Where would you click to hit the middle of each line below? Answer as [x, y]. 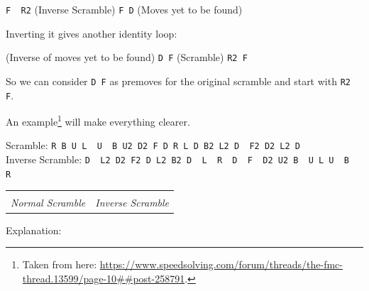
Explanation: [34, 230]
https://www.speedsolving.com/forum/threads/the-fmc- [221, 264]
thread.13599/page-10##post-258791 [104, 278]
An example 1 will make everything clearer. [98, 120]
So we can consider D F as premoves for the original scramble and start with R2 [178, 81]
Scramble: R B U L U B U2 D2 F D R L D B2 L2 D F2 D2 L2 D [153, 145]
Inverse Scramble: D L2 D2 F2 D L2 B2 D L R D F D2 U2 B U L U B [178, 159]
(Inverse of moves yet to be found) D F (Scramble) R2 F [127, 57]
